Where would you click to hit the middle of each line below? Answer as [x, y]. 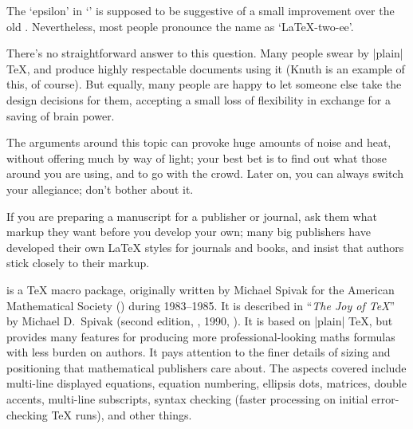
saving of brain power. [61, 115]
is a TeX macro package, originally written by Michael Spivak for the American [201, 289]
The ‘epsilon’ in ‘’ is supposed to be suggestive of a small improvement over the [201, 10]
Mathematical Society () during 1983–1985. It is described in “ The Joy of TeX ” [201, 305]
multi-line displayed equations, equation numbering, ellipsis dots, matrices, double [206, 383]
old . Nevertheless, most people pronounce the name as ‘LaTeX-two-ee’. [180, 26]
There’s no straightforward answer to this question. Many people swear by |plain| [205, 53]
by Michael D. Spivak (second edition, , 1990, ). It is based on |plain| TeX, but [200, 321]
